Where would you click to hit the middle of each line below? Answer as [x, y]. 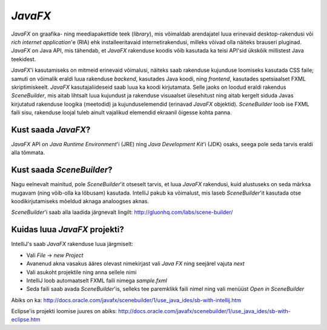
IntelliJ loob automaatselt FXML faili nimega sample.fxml [97, 280]
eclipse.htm [26, 320]
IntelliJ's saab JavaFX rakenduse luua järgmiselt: [72, 244]
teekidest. [24, 59]
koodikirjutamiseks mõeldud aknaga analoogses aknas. [80, 201]
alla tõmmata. [28, 153]
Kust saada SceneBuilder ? [62, 170]
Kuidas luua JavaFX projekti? [68, 230]
